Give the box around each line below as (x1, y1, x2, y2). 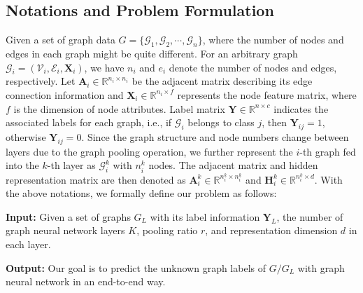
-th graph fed (299, 144, 356, 158)
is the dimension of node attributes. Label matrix (13, 101, 225, 116)
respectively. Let (6, 74, 76, 88)
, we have (84, 60, 124, 74)
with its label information (150, 209, 260, 224)
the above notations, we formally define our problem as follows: (6, 186, 277, 200)
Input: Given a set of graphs (6, 209, 131, 224)
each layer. (6, 236, 51, 251)
